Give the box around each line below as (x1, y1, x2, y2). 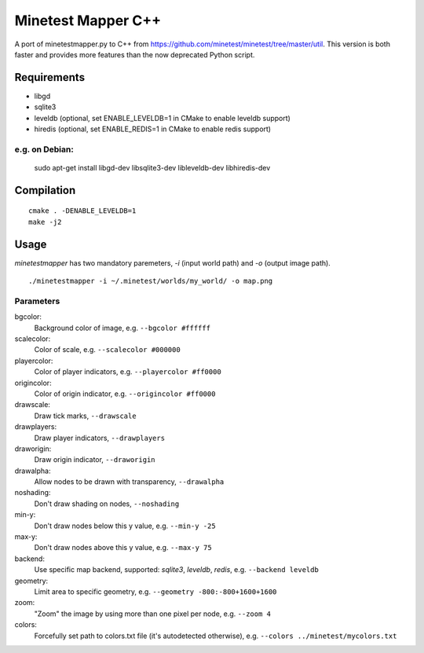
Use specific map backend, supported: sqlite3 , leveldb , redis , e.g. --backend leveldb (34, 565, 320, 574)
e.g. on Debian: (14, 144, 74, 155)
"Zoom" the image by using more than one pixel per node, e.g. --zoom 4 (34, 609, 271, 618)
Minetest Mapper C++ (14, 12, 162, 29)
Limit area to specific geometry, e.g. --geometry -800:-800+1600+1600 (34, 586, 277, 596)
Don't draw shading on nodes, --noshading (34, 499, 180, 508)
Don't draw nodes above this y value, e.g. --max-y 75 (34, 543, 212, 552)
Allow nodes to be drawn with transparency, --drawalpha (34, 477, 225, 486)
